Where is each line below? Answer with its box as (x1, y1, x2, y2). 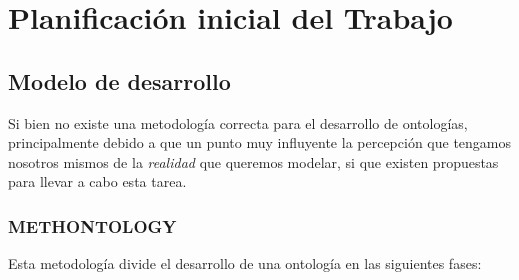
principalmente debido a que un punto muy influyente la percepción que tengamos (8, 132, 512, 153)
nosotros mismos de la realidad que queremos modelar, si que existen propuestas (8, 151, 499, 172)
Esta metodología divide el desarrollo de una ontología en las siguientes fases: (8, 253, 482, 274)
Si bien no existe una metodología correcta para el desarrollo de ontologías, (8, 112, 468, 133)
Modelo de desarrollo (8, 65, 231, 96)
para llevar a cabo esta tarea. (8, 171, 187, 192)
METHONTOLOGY (8, 213, 177, 238)
